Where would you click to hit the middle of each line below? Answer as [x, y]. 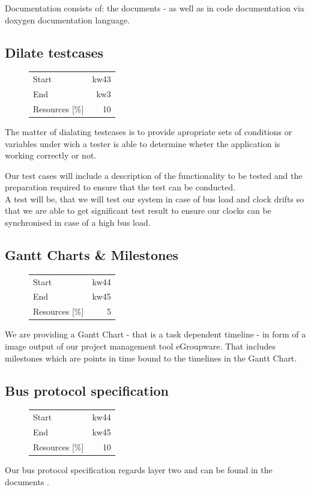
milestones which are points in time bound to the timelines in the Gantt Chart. [151, 358]
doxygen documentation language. [68, 20]
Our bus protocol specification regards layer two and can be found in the [139, 469]
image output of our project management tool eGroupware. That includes [140, 346]
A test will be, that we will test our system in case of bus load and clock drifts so [155, 198]
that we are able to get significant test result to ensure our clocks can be [138, 210]
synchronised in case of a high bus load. [78, 222]
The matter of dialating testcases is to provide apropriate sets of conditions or [149, 131]
